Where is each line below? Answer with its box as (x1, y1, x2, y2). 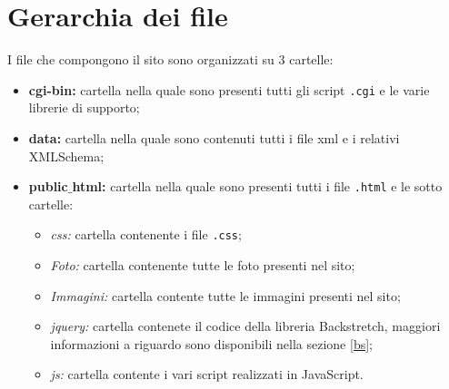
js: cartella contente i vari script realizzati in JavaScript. (50, 365, 364, 384)
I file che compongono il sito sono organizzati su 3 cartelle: (7, 50, 334, 69)
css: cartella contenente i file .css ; (50, 225, 242, 244)
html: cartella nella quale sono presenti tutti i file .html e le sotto (72, 177, 443, 196)
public (28, 177, 68, 196)
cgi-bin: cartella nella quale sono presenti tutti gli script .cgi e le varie (28, 80, 430, 99)
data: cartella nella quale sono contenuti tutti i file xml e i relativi (28, 128, 400, 147)
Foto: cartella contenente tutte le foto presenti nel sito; (50, 256, 355, 275)
